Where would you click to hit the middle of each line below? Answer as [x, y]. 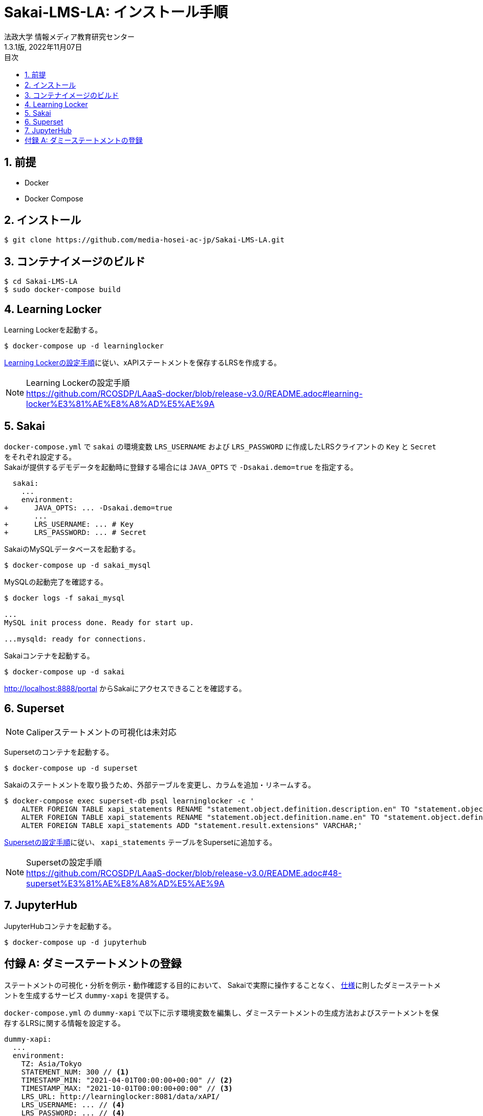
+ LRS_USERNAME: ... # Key [69, 524]
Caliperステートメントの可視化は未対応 [101, 732]
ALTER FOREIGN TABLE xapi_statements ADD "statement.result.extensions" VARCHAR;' [192, 825]
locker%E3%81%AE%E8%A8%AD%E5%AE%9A [120, 404]
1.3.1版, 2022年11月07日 [43, 47]
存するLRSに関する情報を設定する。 [64, 1023]
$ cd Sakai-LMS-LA [41, 282]
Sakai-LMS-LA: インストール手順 [116, 12]
